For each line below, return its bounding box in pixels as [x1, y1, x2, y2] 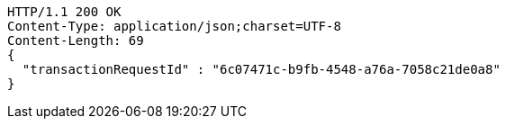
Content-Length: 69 [7, 33, 144, 48]
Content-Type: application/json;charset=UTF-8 [7, 19, 341, 33]
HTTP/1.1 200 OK [7, 4, 122, 19]
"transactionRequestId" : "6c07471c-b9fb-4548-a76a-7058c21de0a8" [22, 62, 501, 76]
